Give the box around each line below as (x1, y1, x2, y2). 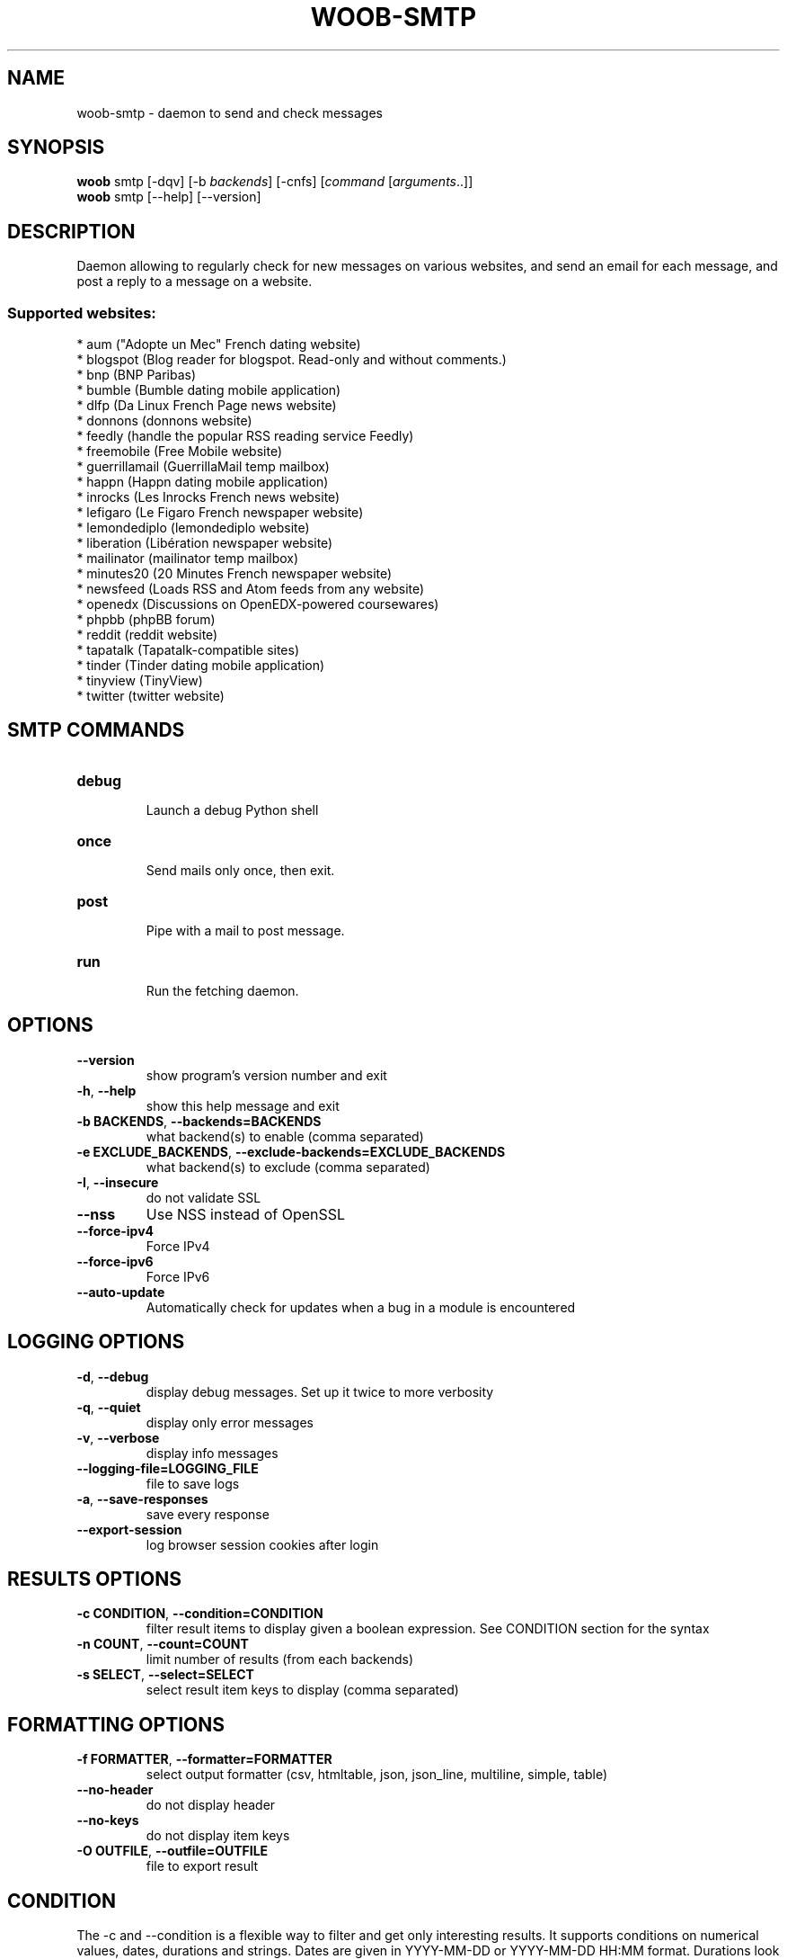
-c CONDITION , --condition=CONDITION (76, 1606, 323, 1622)
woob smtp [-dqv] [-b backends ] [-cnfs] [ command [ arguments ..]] (76, 174, 473, 190)
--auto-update (76, 1284, 165, 1300)
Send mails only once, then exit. (146, 862, 335, 878)
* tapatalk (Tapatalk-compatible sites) (76, 642, 300, 658)
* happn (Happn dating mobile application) (76, 474, 329, 490)
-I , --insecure (76, 1174, 159, 1190)
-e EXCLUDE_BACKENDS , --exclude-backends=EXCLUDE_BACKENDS (76, 1143, 506, 1159)
